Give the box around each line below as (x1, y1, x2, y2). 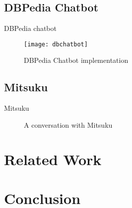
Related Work (4, 149, 102, 169)
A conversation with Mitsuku (24, 119, 113, 130)
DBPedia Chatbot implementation (24, 55, 129, 65)
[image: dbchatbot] (24, 40, 88, 48)
